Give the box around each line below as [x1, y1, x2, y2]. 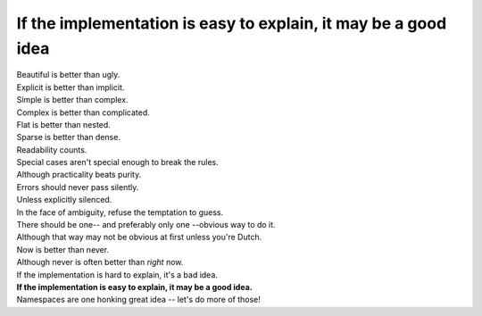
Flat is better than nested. [16, 119, 111, 129]
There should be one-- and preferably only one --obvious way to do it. [16, 220, 276, 230]
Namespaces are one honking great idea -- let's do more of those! [16, 295, 261, 305]
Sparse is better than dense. [16, 132, 120, 143]
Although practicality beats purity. [16, 170, 142, 180]
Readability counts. [16, 144, 87, 155]
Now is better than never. [16, 244, 110, 254]
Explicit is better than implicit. [16, 81, 125, 93]
